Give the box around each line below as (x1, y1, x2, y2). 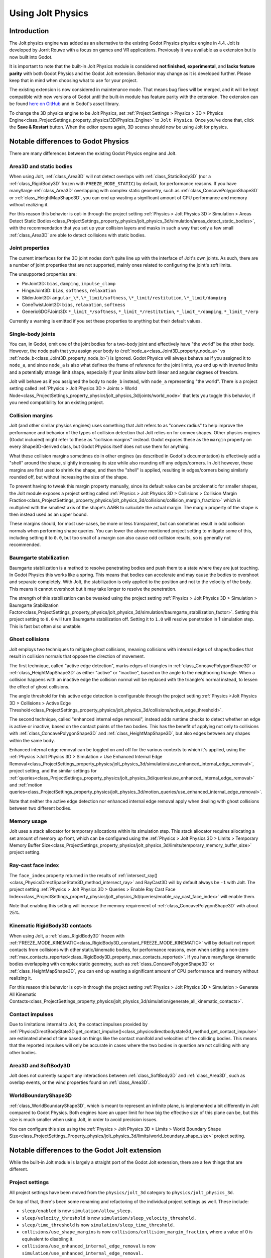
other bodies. (9, 1049, 37, 1055)
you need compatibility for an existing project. (9, 400, 104, 406)
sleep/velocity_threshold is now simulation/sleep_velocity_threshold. (22, 1215, 197, 1221)
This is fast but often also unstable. (9, 623, 82, 629)
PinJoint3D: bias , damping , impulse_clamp (22, 280, 116, 286)
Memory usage (9, 818, 47, 825)
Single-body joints (9, 330, 56, 337)
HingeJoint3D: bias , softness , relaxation (22, 287, 116, 294)
